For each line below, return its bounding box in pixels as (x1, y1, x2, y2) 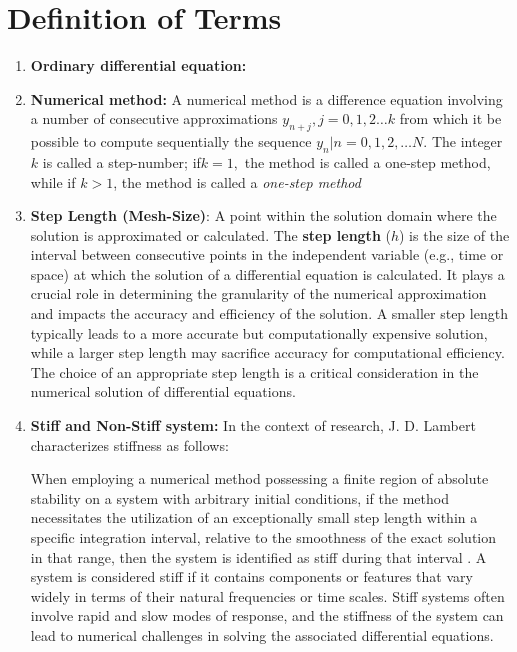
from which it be (399, 108, 502, 129)
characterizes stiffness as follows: (30, 434, 229, 455)
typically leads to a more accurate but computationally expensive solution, (30, 322, 488, 343)
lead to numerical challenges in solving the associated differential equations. (30, 624, 494, 645)
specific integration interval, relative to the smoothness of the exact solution (30, 527, 497, 547)
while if (30, 171, 76, 192)
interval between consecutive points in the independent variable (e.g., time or (30, 244, 504, 265)
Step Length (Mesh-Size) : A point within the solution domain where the (30, 205, 497, 226)
